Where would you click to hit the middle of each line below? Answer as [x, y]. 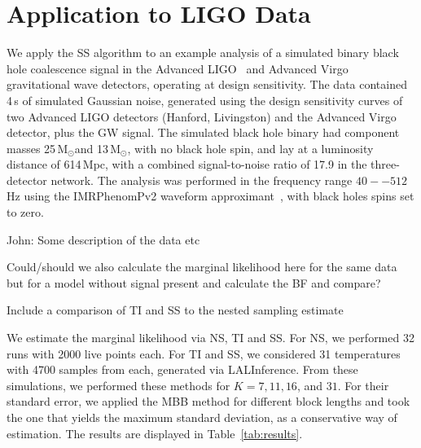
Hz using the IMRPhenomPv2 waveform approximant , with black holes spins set [210, 196]
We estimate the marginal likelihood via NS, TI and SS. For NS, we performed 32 [210, 338]
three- [385, 164]
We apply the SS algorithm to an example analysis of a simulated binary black [203, 53]
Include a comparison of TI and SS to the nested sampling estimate [175, 310]
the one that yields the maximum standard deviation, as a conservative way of [202, 417]
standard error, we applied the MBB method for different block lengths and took [208, 401]
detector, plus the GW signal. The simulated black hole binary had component [203, 132]
